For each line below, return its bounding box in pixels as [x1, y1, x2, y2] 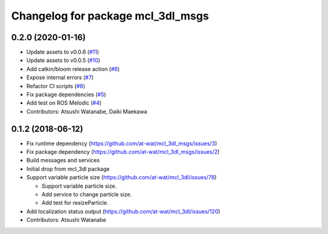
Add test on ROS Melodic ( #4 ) [26, 99, 102, 106]
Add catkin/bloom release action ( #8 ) [26, 65, 120, 72]
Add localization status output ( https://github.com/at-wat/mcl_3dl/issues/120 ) [26, 207, 221, 215]
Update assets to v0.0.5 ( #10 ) [26, 57, 100, 64]
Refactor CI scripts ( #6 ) [26, 82, 86, 89]
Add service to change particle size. [41, 191, 132, 198]
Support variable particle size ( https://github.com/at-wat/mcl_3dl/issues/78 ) [26, 174, 217, 181]
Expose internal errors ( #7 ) [26, 74, 94, 81]
